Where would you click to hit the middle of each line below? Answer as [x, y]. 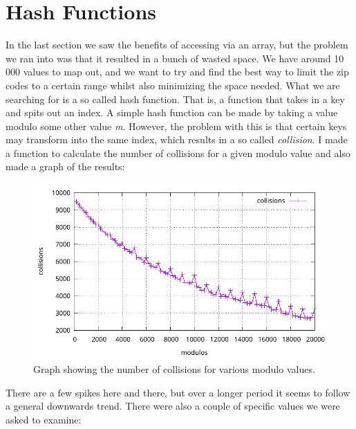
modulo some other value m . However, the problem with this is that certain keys [176, 126]
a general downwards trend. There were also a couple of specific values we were [173, 406]
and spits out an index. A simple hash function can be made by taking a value [172, 112]
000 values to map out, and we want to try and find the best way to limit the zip [177, 72]
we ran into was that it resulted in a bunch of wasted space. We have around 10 [175, 58]
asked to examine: [44, 419]
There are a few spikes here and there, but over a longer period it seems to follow [178, 392]
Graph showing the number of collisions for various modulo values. [174, 369]
